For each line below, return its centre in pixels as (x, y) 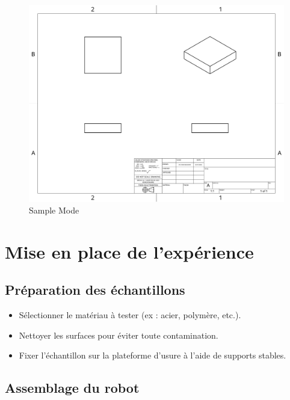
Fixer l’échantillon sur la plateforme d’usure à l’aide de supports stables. (153, 355)
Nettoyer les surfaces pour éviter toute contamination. (119, 335)
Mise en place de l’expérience (129, 251)
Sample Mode (54, 210)
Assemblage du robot (72, 388)
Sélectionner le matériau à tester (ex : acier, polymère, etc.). (130, 315)
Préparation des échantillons (95, 290)
